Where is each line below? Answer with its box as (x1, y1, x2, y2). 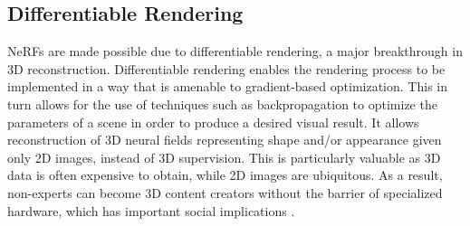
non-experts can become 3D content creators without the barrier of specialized (7, 183, 443, 202)
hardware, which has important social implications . (7, 201, 295, 220)
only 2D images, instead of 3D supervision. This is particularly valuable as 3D (7, 147, 441, 166)
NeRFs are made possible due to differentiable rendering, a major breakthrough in (7, 42, 463, 61)
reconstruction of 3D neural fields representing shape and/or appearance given (7, 130, 442, 149)
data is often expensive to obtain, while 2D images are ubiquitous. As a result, (7, 165, 443, 184)
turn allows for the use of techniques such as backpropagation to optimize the (7, 94, 437, 113)
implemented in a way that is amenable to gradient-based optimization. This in (7, 77, 447, 96)
